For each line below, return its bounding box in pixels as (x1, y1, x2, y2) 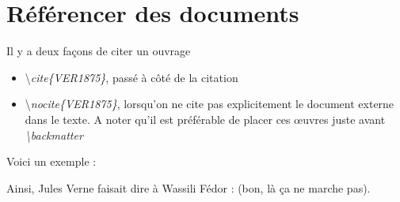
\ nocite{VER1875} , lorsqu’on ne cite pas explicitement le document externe (25, 95, 394, 112)
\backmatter (25, 126, 83, 143)
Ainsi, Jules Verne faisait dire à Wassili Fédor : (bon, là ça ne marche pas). (6, 179, 371, 196)
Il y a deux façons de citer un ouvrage (6, 43, 191, 59)
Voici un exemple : (6, 153, 97, 170)
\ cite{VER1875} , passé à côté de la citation (25, 69, 238, 85)
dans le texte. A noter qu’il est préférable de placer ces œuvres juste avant (25, 110, 386, 127)
